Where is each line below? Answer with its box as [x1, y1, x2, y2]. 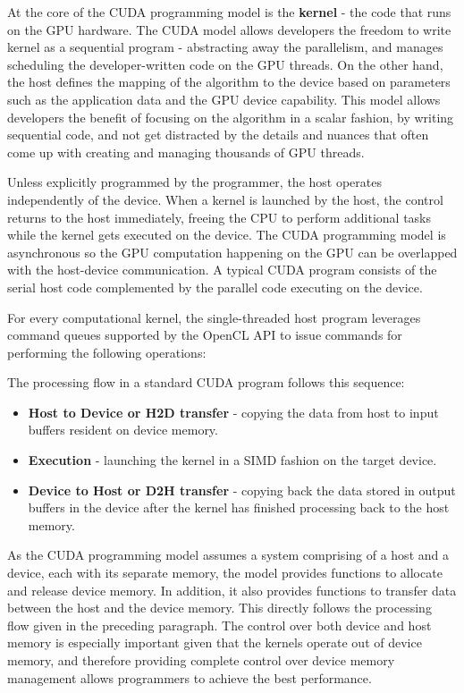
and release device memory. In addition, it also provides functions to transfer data [7, 580, 457, 599]
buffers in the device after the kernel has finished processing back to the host [28, 498, 450, 517]
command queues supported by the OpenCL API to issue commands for [7, 325, 402, 344]
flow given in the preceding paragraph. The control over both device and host [7, 615, 432, 634]
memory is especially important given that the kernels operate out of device [7, 633, 422, 652]
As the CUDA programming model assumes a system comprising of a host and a [7, 545, 449, 564]
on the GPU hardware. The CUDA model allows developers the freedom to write [7, 20, 451, 38]
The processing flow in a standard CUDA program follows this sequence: [7, 373, 405, 392]
